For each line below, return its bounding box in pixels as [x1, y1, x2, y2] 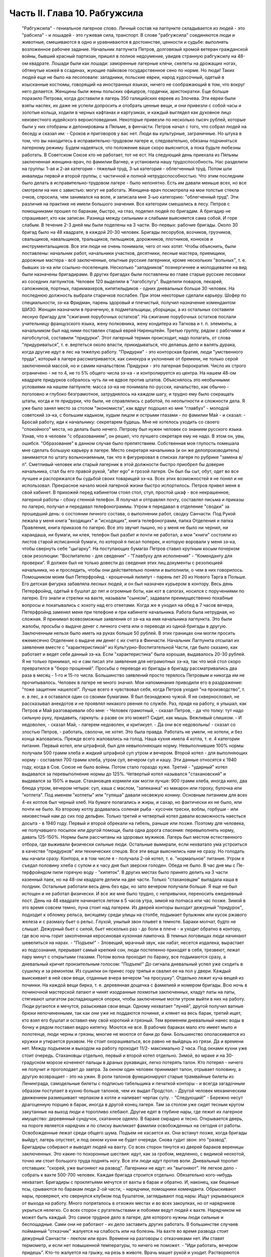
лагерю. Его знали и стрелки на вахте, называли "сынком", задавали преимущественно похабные [22, 595, 233, 601]
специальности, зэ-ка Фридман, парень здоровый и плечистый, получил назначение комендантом [22, 299, 236, 305]
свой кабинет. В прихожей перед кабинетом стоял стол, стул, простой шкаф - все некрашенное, [22, 489, 230, 495]
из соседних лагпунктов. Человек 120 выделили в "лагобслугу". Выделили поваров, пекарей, [22, 278, 223, 284]
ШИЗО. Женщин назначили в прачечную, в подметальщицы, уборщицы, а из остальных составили [22, 307, 234, 313]
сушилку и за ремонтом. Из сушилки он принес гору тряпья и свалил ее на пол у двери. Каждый [22, 968, 231, 974]
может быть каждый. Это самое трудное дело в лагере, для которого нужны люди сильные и [22, 1214, 224, 1220]
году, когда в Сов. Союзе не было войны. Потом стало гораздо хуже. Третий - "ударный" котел [22, 764, 228, 770]
